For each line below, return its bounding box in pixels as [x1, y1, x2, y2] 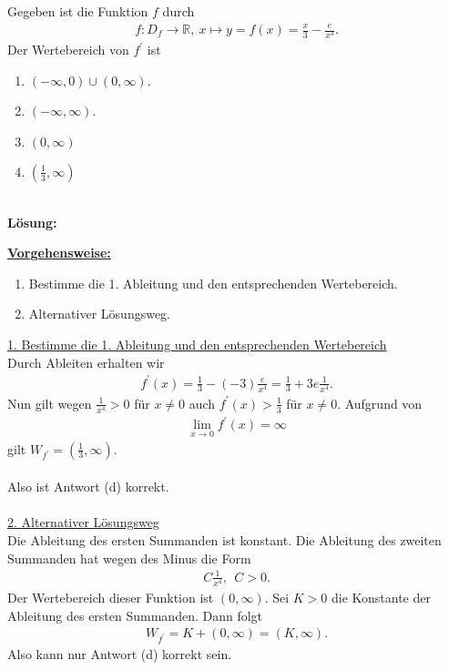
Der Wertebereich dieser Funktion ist [7, 587, 214, 606]
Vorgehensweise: [7, 243, 111, 262]
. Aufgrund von [337, 393, 423, 412]
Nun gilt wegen [7, 393, 92, 412]
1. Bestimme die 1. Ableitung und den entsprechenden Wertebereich [7, 334, 387, 353]
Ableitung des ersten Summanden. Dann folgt [7, 605, 263, 624]
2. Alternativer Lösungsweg [7, 513, 159, 532]
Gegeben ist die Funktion [7, 2, 148, 21]
